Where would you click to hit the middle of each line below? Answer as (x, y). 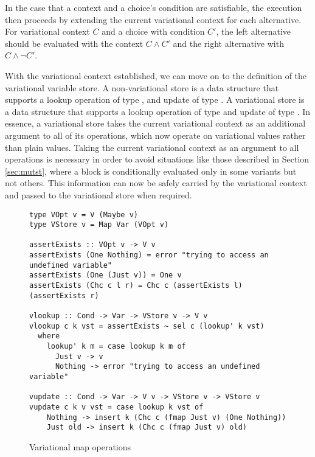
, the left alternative (254, 31)
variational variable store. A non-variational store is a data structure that (142, 87)
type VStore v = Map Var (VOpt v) (99, 225)
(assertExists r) (64, 295)
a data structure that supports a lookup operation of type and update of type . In (158, 111)
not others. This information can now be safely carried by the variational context (156, 183)
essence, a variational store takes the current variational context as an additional (155, 123)
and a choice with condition (153, 31)
